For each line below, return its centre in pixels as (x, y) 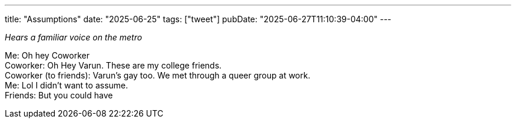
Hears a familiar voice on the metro (74, 37)
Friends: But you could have (59, 95)
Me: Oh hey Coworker (47, 55)
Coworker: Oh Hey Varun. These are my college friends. (113, 65)
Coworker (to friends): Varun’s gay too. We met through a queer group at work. (158, 75)
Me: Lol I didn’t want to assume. (67, 85)
